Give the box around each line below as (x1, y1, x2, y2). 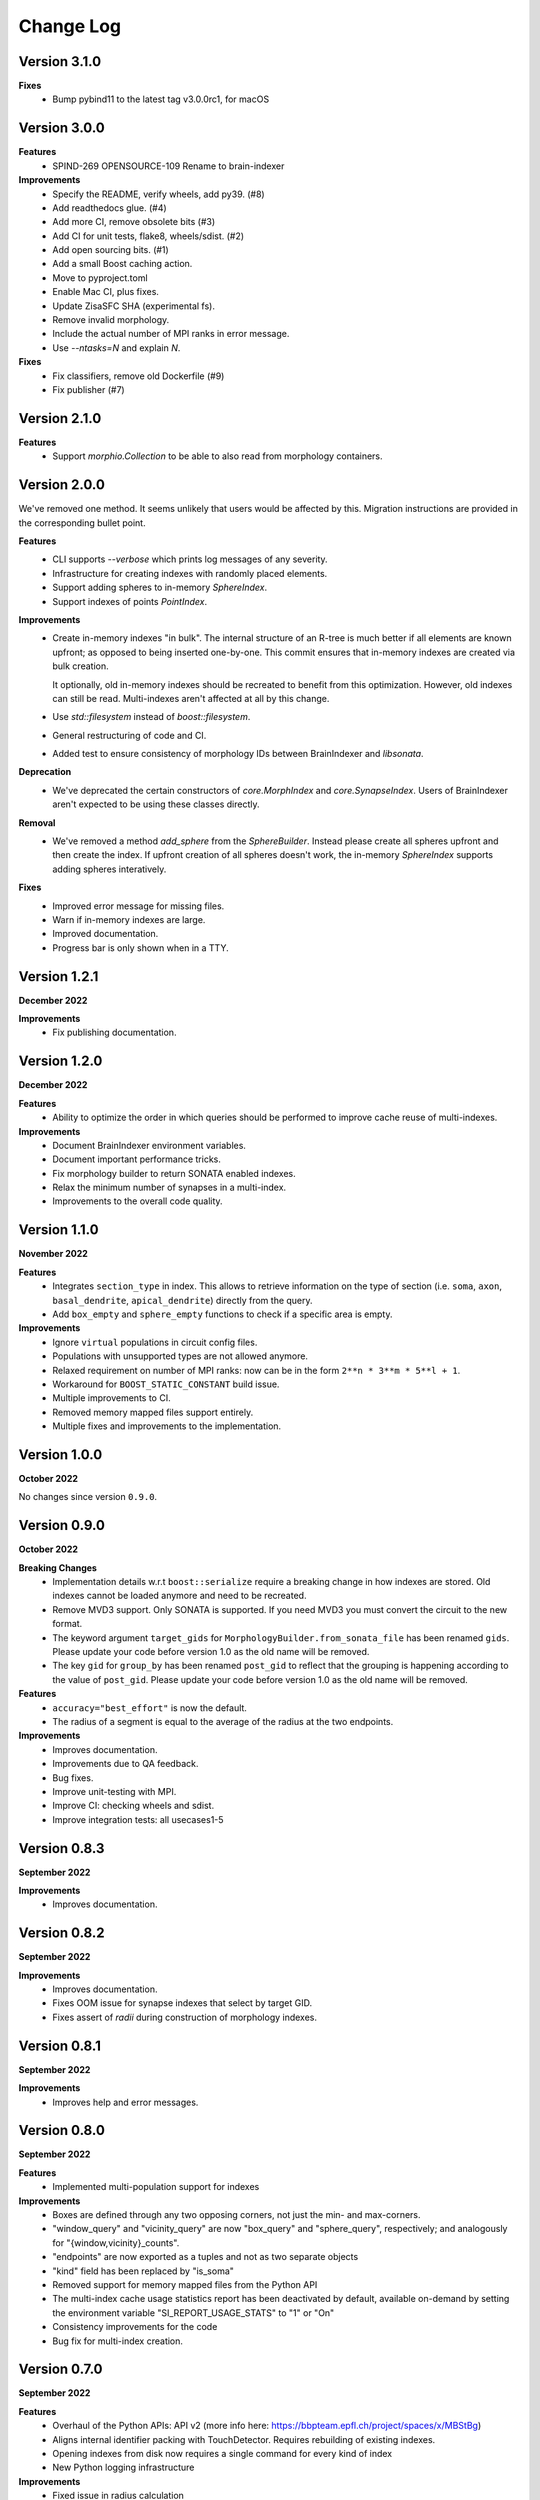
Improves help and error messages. (52, 2096, 199, 2108)
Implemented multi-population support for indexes (52, 2181, 260, 2193)
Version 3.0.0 (18, 120, 105, 137)
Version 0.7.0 (18, 2361, 104, 2378)
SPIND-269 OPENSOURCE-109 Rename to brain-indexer (52, 160, 285, 172)
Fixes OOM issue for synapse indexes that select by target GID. (52, 1997, 313, 2009)
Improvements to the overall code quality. (52, 1195, 224, 1207)
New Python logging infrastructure (52, 2461, 195, 2474)
